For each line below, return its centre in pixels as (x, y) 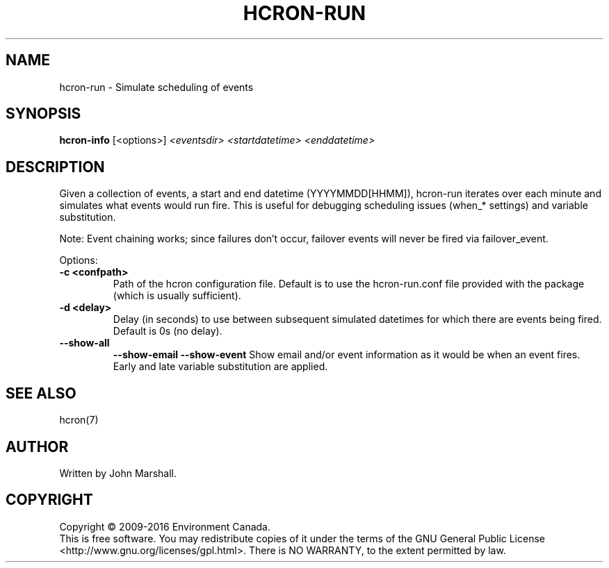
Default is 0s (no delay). (168, 331)
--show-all (84, 343)
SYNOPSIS (43, 114)
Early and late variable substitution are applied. (220, 367)
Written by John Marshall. (118, 473)
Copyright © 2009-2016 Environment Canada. (165, 526)
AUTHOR (37, 446)
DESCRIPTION (55, 167)
